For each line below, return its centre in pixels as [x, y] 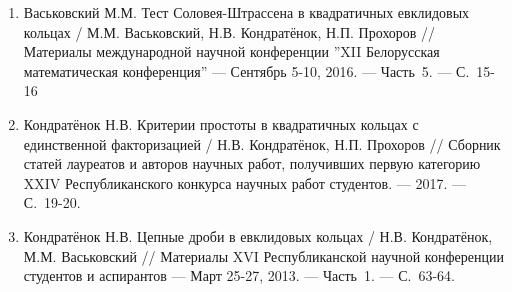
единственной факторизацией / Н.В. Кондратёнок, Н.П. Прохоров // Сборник [262, 143]
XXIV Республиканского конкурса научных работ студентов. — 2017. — [244, 182]
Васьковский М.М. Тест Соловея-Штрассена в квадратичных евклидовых [246, 12]
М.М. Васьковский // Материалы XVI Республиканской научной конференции [263, 255]
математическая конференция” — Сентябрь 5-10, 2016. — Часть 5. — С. [246, 70]
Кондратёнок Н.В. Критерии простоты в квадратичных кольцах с [221, 123]
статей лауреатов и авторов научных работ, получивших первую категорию [252, 163]
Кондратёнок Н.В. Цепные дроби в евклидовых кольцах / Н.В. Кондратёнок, [258, 235]
